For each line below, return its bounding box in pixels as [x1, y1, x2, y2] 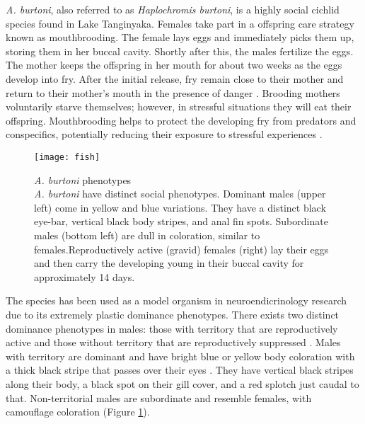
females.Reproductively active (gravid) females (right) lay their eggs [34, 241, 329, 256]
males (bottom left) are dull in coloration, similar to [34, 227, 260, 242]
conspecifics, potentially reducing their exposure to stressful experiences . [6, 127, 323, 142]
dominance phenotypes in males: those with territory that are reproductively [6, 321, 338, 336]
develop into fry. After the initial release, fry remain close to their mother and [6, 71, 344, 86]
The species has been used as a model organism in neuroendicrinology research [6, 293, 347, 308]
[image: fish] [34, 151, 100, 162]
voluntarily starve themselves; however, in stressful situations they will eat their [6, 99, 352, 114]
